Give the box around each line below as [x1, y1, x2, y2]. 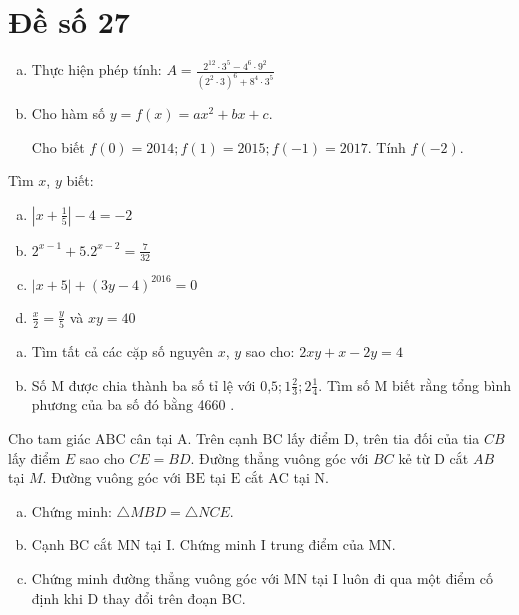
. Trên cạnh [187, 428, 258, 449]
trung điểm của [270, 534, 364, 555]
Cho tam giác [8, 428, 91, 449]
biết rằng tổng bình [391, 374, 511, 395]
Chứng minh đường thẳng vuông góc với [31, 567, 280, 588]
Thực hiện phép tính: [31, 59, 162, 80]
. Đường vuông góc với [42, 467, 181, 488]
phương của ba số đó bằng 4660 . [31, 394, 235, 415]
